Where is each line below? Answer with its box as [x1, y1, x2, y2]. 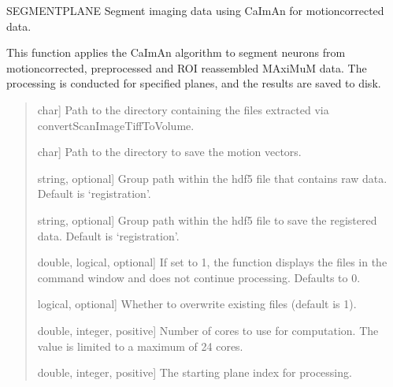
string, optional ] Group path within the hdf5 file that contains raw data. [37, 169, 387, 186]
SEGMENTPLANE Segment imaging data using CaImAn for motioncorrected [6, 2, 384, 18]
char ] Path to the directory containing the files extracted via [37, 101, 329, 117]
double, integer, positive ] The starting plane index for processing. [37, 364, 352, 381]
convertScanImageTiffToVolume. [37, 117, 195, 133]
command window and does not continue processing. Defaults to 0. [37, 269, 361, 285]
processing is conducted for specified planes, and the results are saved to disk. [6, 75, 381, 91]
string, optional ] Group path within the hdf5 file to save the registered [37, 211, 377, 228]
